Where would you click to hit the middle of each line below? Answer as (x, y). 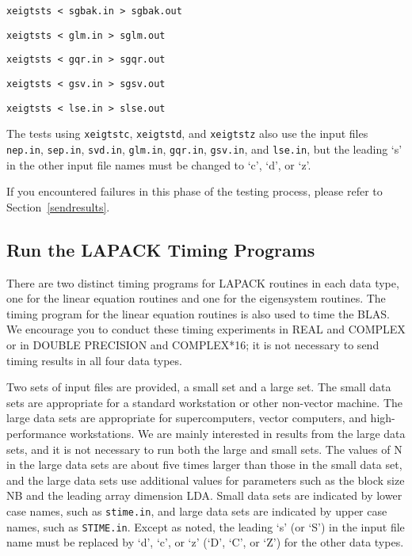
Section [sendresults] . (58, 206)
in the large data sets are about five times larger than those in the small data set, (204, 465)
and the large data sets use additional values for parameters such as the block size (206, 480)
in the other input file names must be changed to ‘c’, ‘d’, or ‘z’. (159, 164)
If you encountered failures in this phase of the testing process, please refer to (195, 191)
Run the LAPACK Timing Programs (161, 249)
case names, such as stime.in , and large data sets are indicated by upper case (197, 510)
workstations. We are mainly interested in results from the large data (238, 433)
